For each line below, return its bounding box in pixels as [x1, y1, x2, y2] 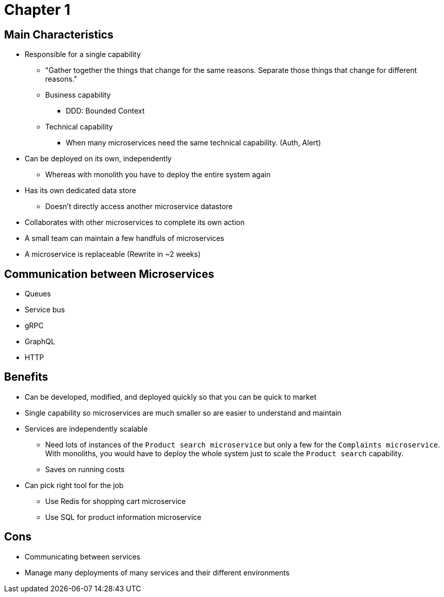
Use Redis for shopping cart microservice [45, 496, 186, 506]
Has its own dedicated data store [25, 186, 136, 195]
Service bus [25, 305, 65, 314]
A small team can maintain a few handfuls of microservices [25, 234, 225, 243]
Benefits [4, 370, 48, 384]
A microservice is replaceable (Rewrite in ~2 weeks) [25, 250, 201, 259]
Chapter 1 [4, 1, 70, 18]
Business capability [45, 90, 111, 100]
